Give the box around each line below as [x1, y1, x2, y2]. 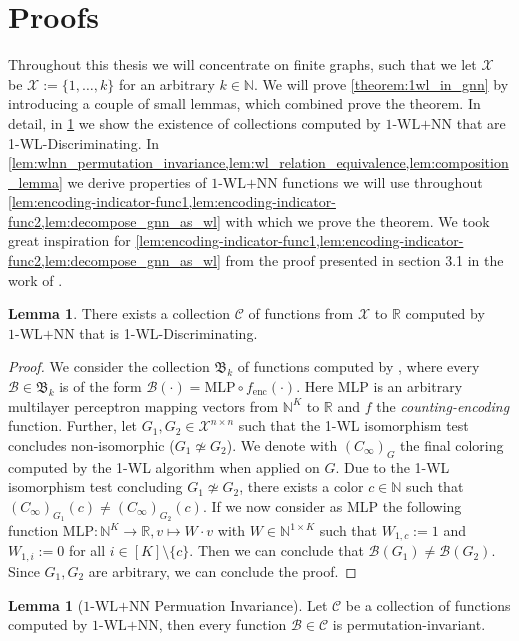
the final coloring [400, 434, 504, 455]
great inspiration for [8, 230, 131, 251]
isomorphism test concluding [8, 476, 183, 497]
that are [456, 112, 506, 133]
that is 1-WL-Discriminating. [79, 322, 258, 343]
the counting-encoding [376, 395, 510, 416]
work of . [8, 269, 63, 290]
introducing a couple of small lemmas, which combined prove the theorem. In [8, 93, 481, 114]
